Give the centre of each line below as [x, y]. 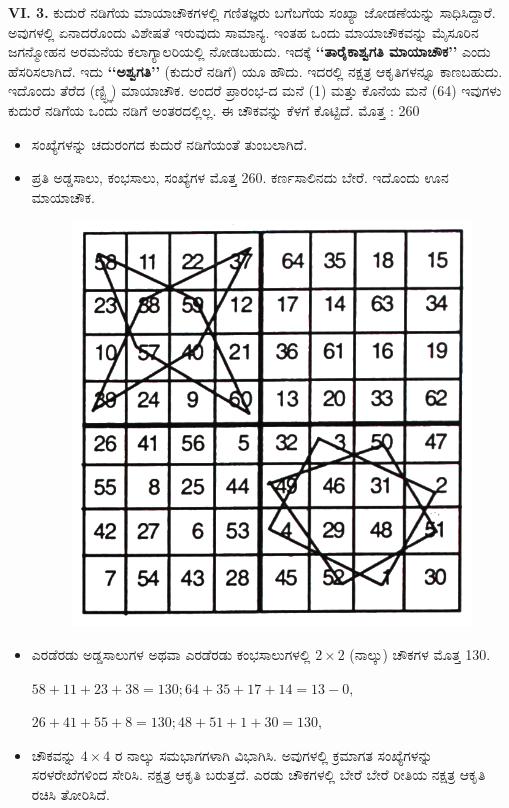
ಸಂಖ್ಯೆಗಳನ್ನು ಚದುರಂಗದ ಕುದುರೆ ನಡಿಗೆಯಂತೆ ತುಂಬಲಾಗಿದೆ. [169, 143]
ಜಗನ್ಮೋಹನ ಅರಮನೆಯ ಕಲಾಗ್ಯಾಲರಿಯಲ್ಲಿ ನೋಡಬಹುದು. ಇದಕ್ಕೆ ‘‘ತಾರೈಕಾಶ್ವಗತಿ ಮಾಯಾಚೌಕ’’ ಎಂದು [249, 51]
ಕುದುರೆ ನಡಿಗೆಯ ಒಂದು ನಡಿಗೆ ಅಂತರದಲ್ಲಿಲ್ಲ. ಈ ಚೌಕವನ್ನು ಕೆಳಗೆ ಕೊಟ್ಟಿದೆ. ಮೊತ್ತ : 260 [214, 109]
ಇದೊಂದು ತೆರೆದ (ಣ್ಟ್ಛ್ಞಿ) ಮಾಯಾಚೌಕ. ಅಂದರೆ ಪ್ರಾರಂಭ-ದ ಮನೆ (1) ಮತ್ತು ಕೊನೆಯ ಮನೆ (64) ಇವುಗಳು [255, 90]
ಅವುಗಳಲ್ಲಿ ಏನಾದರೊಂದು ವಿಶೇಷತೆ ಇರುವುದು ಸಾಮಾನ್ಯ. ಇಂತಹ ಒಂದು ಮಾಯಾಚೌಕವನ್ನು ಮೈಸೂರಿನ [243, 31]
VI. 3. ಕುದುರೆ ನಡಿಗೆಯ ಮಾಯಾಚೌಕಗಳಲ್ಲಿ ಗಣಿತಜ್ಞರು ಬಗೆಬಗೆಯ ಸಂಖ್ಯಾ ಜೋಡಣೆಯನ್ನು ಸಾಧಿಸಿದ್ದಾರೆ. [252, 12]
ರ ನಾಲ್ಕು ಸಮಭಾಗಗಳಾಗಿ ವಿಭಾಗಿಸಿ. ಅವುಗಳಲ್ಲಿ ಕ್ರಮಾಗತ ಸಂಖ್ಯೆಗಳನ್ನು [273, 754]
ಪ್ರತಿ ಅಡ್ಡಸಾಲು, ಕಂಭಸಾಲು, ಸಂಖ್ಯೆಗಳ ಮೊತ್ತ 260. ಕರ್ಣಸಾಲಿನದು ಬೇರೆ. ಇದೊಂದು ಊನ [240, 177]
